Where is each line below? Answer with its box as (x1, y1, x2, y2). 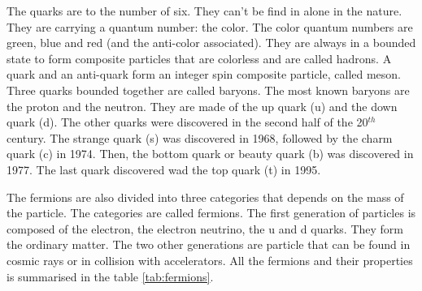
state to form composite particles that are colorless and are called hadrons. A (7, 49, 392, 66)
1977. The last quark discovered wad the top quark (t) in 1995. (7, 160, 321, 178)
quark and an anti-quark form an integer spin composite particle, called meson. (7, 66, 402, 83)
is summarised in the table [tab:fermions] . (7, 267, 214, 285)
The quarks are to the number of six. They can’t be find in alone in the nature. (7, 2, 402, 19)
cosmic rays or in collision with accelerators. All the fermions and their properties (7, 251, 413, 268)
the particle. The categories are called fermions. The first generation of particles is (7, 204, 416, 221)
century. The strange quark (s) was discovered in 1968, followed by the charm (7, 129, 393, 146)
